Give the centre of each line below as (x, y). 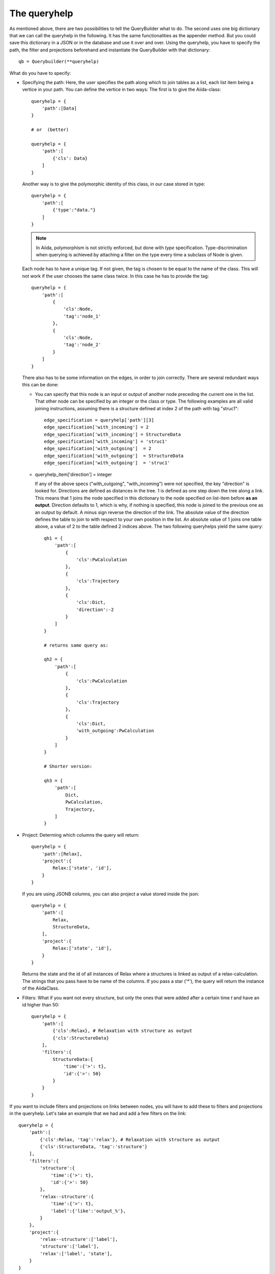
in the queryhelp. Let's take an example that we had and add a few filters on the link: (98, 1113)
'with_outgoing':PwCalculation (115, 731)
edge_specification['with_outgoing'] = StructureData (114, 456)
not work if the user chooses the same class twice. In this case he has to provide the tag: (116, 276)
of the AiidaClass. (41, 988)
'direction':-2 (95, 609)
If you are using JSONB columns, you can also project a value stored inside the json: (111, 894)
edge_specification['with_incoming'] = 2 (96, 427)
